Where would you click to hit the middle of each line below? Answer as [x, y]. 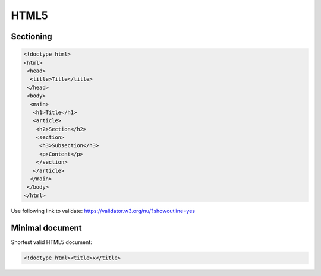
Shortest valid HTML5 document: [51, 242]
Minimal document [47, 228]
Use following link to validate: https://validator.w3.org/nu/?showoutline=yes [103, 211]
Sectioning [32, 37]
